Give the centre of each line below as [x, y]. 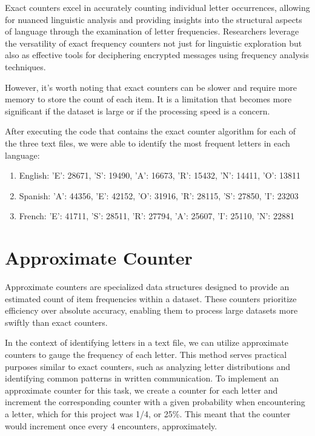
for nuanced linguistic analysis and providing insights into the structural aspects [154, 19]
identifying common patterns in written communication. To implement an [142, 378]
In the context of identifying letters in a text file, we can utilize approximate [147, 342]
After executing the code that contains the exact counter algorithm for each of [151, 131]
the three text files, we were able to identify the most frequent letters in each [148, 143]
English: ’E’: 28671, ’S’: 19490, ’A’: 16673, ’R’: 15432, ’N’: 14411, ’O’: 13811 [160, 175]
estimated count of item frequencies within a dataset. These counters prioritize [151, 298]
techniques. [25, 66]
